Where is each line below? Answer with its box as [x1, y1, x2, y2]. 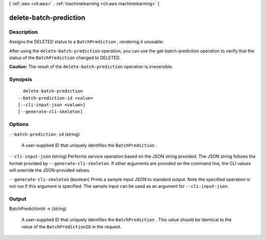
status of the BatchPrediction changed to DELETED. [9, 55, 121, 60]
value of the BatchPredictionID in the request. [21, 224, 122, 230]
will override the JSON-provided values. [9, 167, 91, 173]
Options [9, 121, 29, 128]
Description [9, 29, 38, 35]
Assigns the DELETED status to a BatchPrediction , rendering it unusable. [9, 39, 165, 45]
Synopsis [9, 76, 32, 83]
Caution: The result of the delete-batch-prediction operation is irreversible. [9, 64, 173, 70]
